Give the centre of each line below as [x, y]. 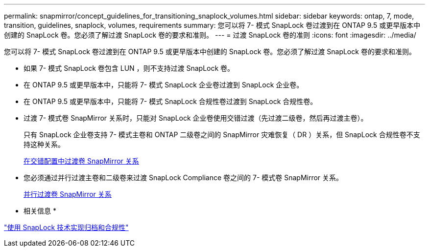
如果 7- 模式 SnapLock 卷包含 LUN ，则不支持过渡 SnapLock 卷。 [129, 68]
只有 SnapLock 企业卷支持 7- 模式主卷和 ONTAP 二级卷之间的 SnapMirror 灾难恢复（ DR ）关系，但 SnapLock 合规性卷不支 [222, 135]
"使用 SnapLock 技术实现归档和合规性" [66, 227]
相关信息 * [40, 211]
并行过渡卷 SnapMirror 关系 [68, 194]
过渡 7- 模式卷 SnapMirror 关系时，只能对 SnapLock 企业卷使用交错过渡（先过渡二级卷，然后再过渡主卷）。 [196, 118]
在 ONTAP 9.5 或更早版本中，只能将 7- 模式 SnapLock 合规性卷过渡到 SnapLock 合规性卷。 [170, 101]
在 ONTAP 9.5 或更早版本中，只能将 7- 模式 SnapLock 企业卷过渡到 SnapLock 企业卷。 [164, 85]
